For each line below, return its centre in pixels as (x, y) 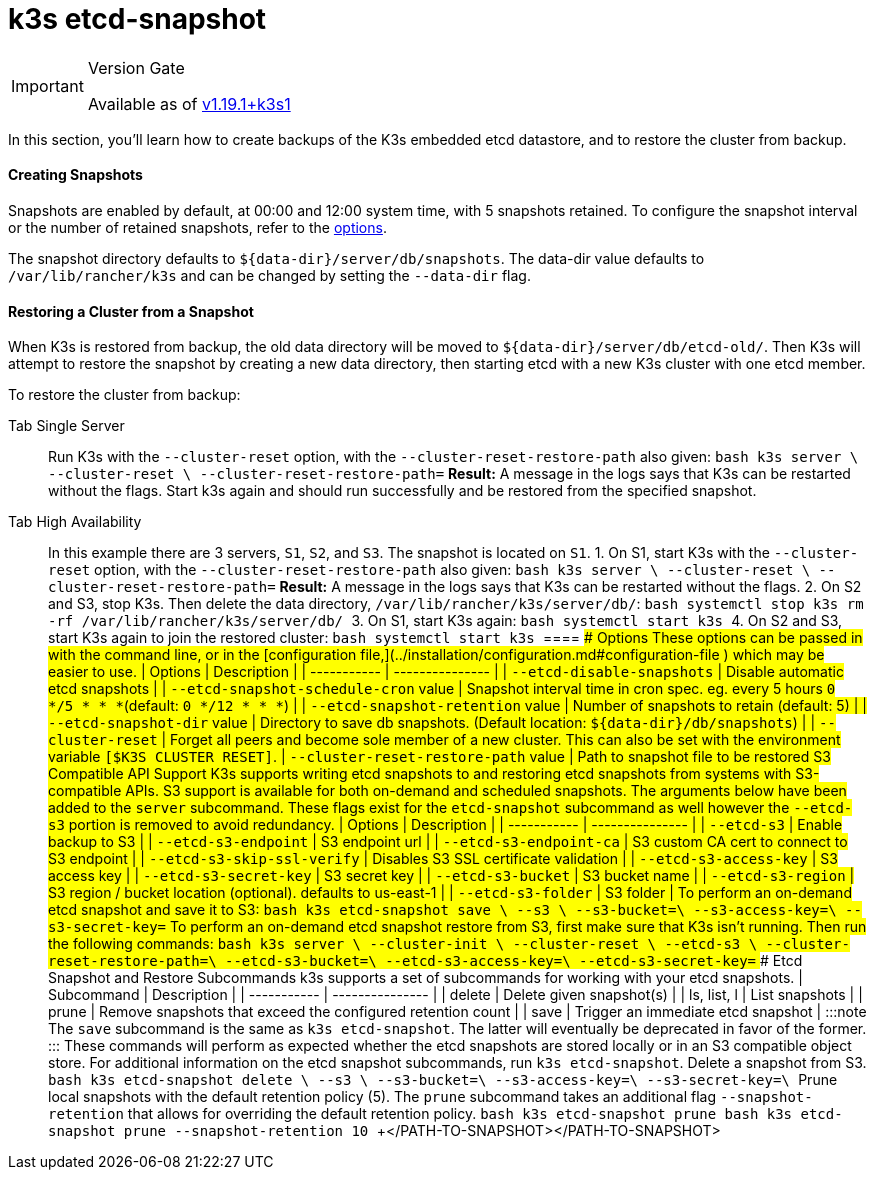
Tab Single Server (66, 426)
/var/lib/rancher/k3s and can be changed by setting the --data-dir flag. (269, 275)
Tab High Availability (75, 522)
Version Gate (136, 67)
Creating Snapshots (75, 175)
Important (47, 85)
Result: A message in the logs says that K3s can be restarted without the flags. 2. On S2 (570, 587)
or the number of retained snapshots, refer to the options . (197, 227)
